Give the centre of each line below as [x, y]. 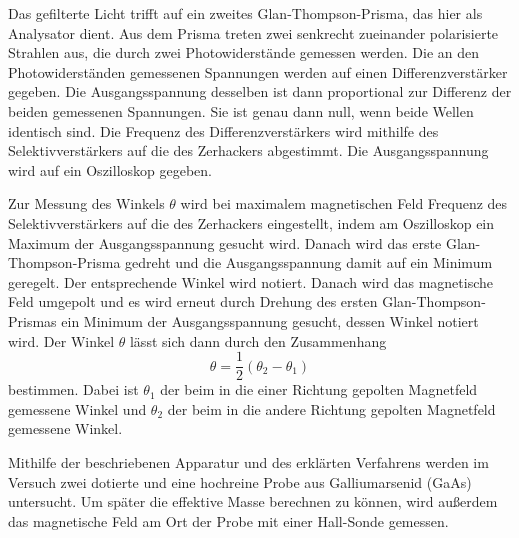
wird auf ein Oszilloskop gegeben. [110, 169]
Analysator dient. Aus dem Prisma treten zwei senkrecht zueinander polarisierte [253, 32]
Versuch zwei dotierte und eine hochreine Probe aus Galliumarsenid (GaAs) [240, 481]
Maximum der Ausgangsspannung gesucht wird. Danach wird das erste [225, 242]
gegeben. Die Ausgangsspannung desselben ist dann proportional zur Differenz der [260, 91]
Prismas [32, 320]
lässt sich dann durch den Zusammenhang [258, 340]
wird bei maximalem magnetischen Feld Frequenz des [344, 203]
